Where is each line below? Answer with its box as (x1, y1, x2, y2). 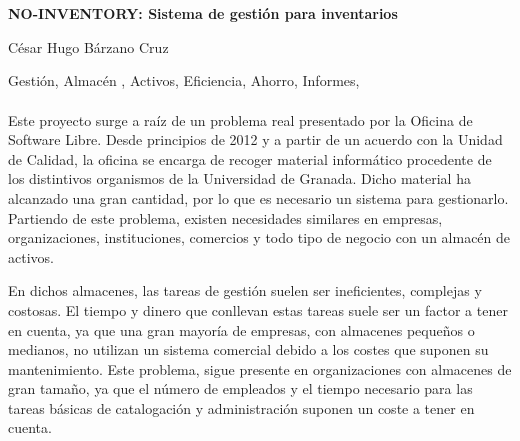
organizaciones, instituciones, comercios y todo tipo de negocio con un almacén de (8, 227, 511, 248)
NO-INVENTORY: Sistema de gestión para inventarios (8, 3, 398, 24)
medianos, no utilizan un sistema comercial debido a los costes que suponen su (8, 339, 489, 360)
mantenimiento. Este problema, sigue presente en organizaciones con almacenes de (8, 358, 512, 379)
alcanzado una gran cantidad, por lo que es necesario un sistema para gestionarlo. (8, 187, 509, 208)
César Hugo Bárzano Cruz (8, 36, 169, 57)
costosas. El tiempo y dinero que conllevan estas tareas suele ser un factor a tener (8, 299, 508, 320)
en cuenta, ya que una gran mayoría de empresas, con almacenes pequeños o (8, 319, 475, 340)
